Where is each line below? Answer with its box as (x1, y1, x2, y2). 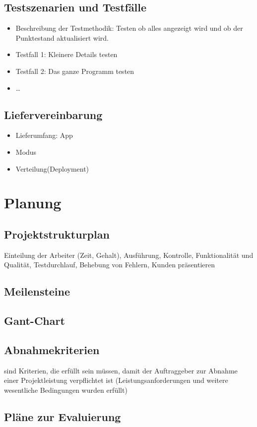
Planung (4, 192, 62, 213)
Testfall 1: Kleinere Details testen (15, 49, 118, 60)
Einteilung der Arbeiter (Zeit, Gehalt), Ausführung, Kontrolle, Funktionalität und (4, 249, 254, 260)
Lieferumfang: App (15, 130, 73, 140)
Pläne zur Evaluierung (4, 409, 121, 424)
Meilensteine (4, 284, 70, 299)
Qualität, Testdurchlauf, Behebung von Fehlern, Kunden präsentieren (4, 259, 215, 270)
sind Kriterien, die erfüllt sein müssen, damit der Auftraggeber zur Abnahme (4, 365, 238, 375)
